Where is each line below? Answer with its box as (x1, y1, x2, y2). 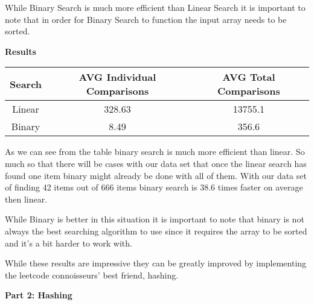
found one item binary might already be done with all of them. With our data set (5, 169, 307, 181)
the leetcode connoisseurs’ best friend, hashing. (5, 268, 179, 281)
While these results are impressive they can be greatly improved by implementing (5, 257, 307, 269)
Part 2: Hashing (5, 289, 72, 301)
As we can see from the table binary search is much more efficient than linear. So (5, 145, 305, 158)
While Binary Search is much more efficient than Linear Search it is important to (5, 1, 306, 13)
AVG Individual (78, 70, 156, 84)
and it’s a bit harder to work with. (5, 236, 132, 249)
